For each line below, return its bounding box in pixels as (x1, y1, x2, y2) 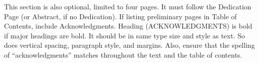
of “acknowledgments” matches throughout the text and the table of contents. (4, 49, 243, 60)
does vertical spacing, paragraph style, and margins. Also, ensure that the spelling (4, 40, 255, 50)
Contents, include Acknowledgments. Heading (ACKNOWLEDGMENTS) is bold (4, 21, 253, 31)
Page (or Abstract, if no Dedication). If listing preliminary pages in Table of (4, 11, 237, 21)
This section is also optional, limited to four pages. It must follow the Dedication (4, 1, 252, 11)
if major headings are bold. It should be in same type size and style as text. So (4, 30, 245, 40)
